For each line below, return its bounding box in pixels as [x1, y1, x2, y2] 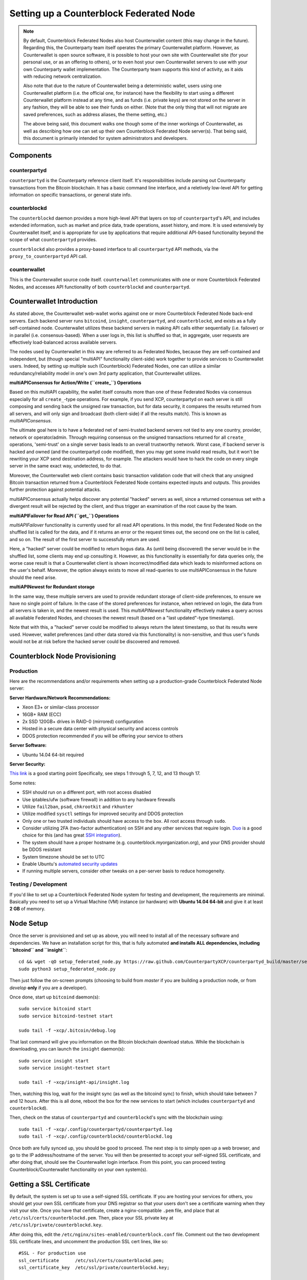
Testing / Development [9, 881, 68, 888]
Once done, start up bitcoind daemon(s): [9, 994, 100, 1000]
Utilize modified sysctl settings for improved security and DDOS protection [22, 810, 184, 817]
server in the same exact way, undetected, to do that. [9, 463, 122, 469]
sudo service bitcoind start [18, 1006, 92, 1012]
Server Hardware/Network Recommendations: [9, 694, 111, 701]
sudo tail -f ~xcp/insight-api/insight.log [18, 1079, 129, 1085]
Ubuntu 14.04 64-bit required [22, 752, 84, 758]
